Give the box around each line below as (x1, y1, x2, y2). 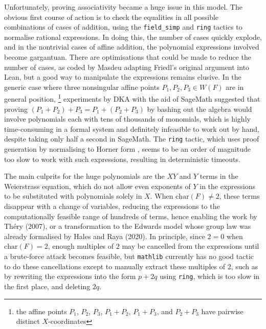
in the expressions (199, 180, 256, 191)
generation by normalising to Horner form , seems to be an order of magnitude (4, 144, 251, 154)
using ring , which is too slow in (160, 271, 260, 281)
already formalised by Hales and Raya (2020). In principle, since (4, 230, 205, 241)
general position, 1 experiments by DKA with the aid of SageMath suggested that (4, 92, 260, 104)
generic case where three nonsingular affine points (4, 81, 160, 92)
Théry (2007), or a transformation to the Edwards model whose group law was (4, 221, 251, 231)
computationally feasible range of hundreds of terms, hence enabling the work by (4, 210, 257, 221)
